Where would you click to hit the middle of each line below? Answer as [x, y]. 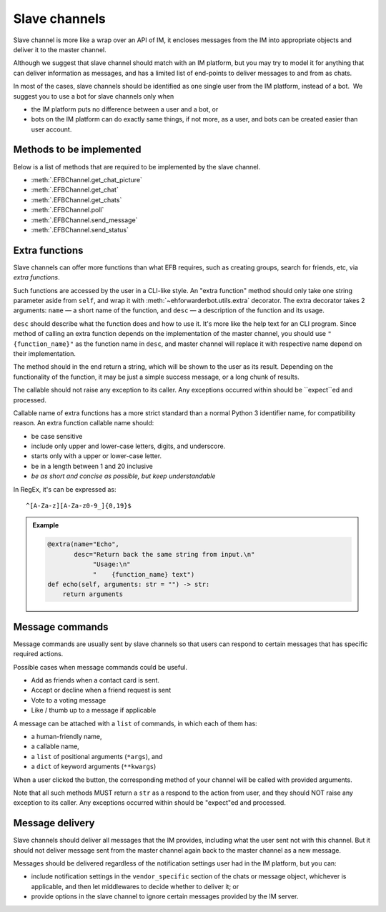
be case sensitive [57, 436]
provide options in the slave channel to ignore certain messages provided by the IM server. [165, 896]
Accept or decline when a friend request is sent [101, 690]
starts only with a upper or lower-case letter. [96, 456]
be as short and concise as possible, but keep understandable [123, 476]
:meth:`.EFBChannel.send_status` [80, 229]
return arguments [93, 594]
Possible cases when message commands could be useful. [100, 667]
